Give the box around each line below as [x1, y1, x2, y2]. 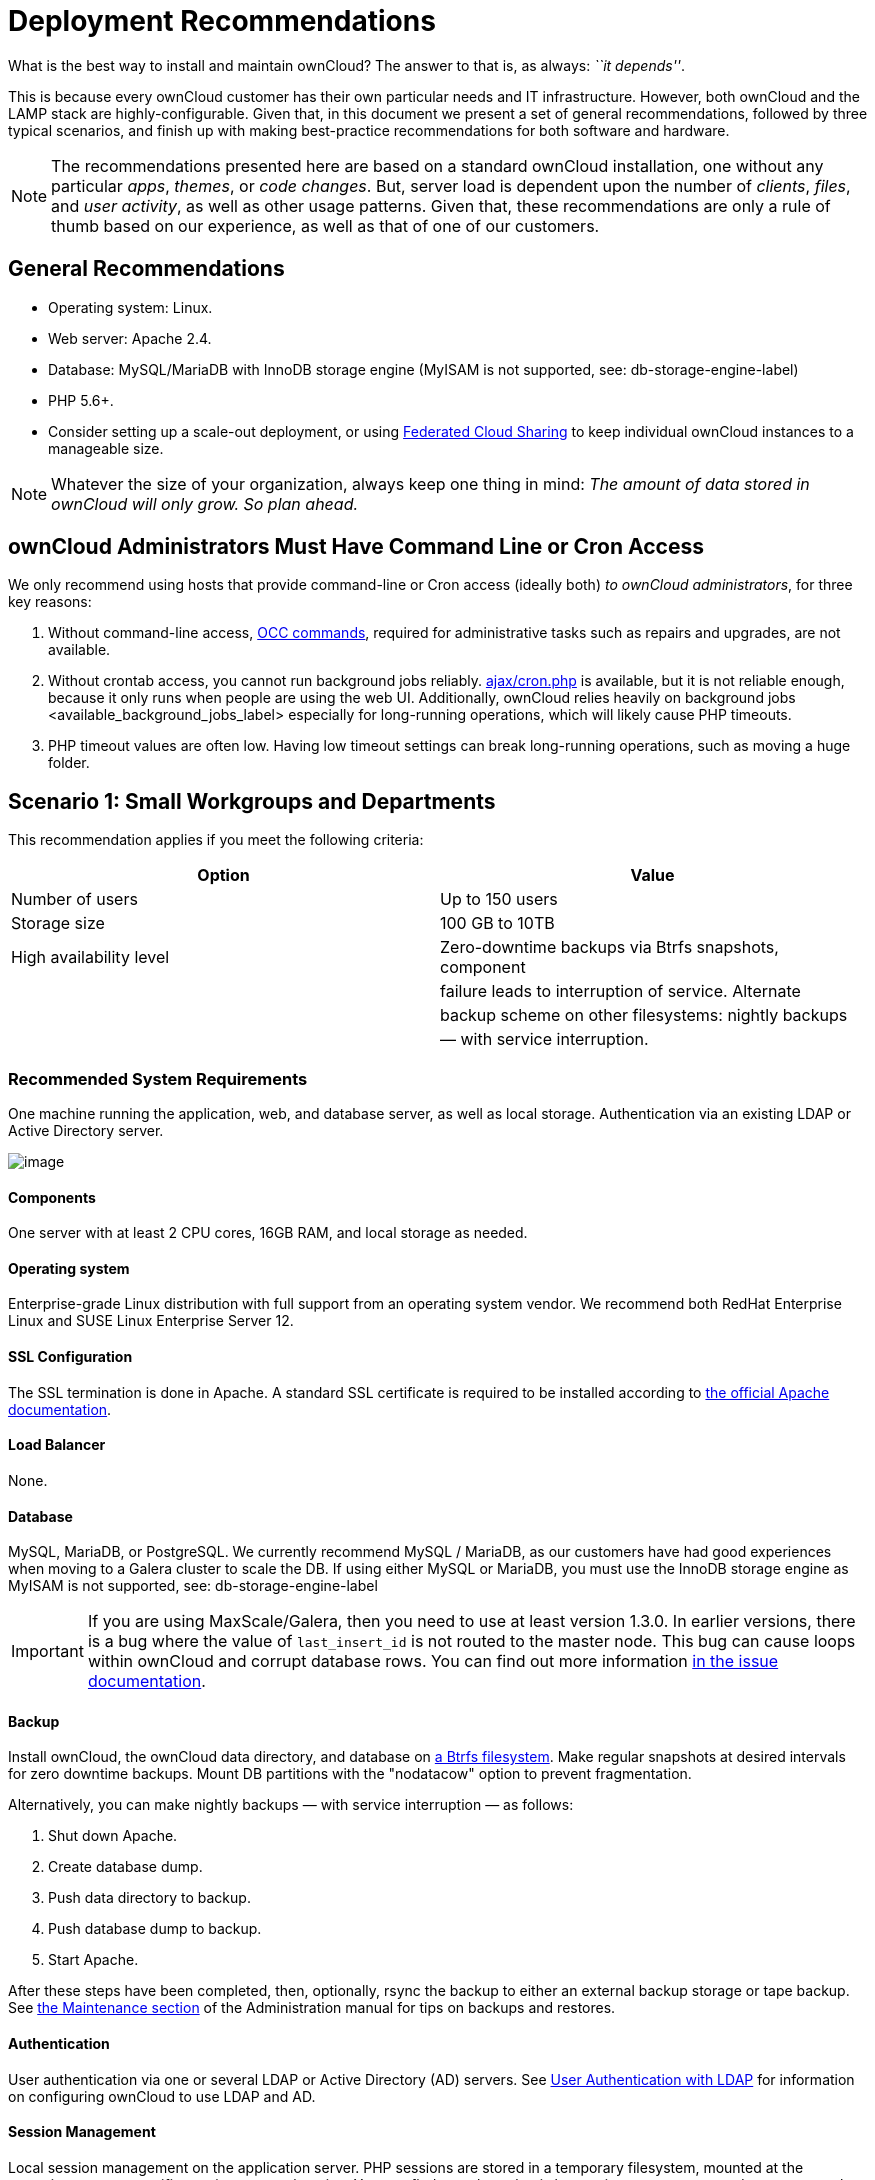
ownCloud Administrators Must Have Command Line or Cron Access [8, 534, 704, 560]
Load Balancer [8, 1436, 106, 1454]
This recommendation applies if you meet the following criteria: [8, 831, 424, 849]
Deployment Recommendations [8, 4, 436, 38]
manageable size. [48, 439, 164, 457]
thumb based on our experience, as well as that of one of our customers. [51, 215, 600, 236]
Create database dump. [48, 1858, 203, 1876]
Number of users [11, 889, 138, 910]
